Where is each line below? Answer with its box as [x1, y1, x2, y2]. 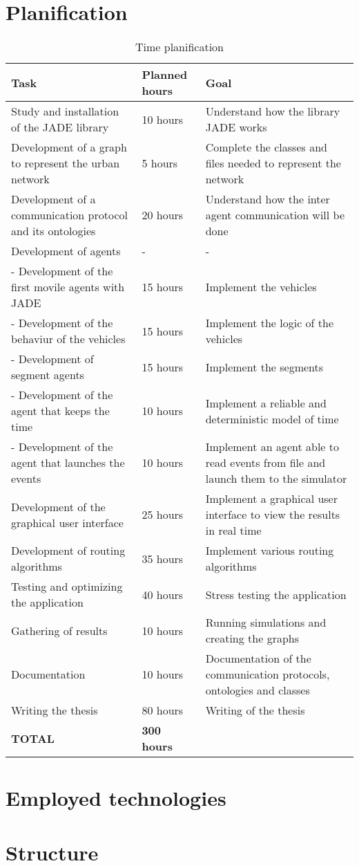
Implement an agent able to [205, 439, 340, 455]
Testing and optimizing [11, 578, 123, 595]
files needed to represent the [205, 155, 341, 172]
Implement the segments [205, 358, 324, 375]
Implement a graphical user [205, 490, 338, 507]
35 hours [142, 550, 184, 566]
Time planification [135, 39, 224, 55]
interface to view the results [205, 506, 340, 523]
